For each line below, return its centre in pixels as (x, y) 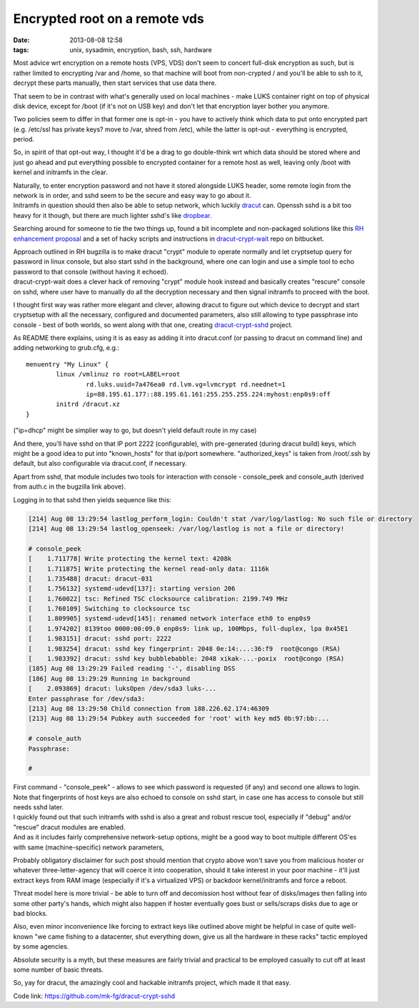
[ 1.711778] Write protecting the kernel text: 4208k (130, 559)
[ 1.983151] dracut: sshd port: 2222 (100, 639)
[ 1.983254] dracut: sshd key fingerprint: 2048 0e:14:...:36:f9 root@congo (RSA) (185, 649)
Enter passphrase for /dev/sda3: (87, 699)
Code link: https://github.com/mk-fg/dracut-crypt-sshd (94, 996)
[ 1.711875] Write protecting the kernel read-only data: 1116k (149, 569)
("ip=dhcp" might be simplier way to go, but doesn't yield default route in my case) (135, 430)
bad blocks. (30, 913)
